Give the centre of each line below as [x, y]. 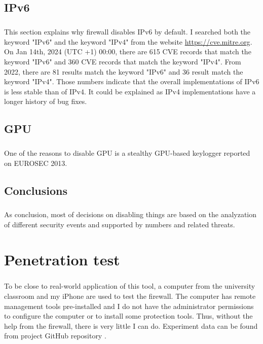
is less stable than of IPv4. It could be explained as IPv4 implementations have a [130, 91]
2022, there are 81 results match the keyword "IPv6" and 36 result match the [124, 71]
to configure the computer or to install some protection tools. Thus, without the [128, 316]
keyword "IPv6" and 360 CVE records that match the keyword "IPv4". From [123, 61]
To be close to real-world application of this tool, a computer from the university [130, 286]
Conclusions [36, 190]
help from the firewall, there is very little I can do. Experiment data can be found [131, 325]
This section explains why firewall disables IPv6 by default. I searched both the [127, 32]
